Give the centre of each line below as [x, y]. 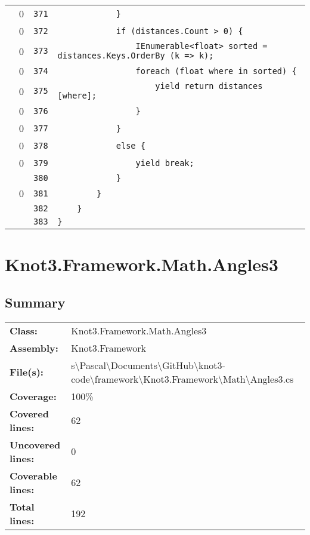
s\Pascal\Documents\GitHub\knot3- [148, 365]
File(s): [27, 372]
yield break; [165, 163]
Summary [35, 302]
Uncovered [35, 444]
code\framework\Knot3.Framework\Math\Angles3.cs [182, 379]
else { [131, 145]
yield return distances [209, 86]
